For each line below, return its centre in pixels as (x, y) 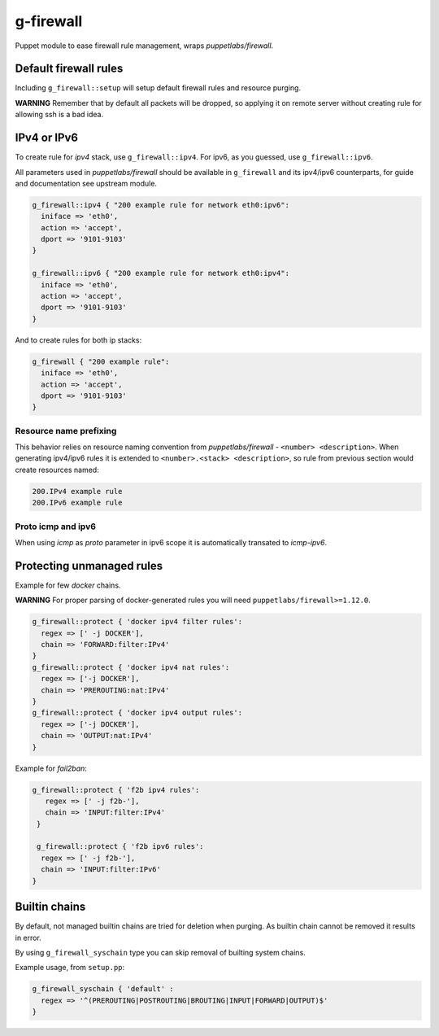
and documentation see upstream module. (86, 183)
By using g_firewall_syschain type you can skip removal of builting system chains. (161, 952)
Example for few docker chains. (68, 585)
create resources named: (57, 470)
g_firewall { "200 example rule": (101, 361)
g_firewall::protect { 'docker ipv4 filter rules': (137, 622)
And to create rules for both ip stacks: (78, 340)
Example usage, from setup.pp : (70, 968)
